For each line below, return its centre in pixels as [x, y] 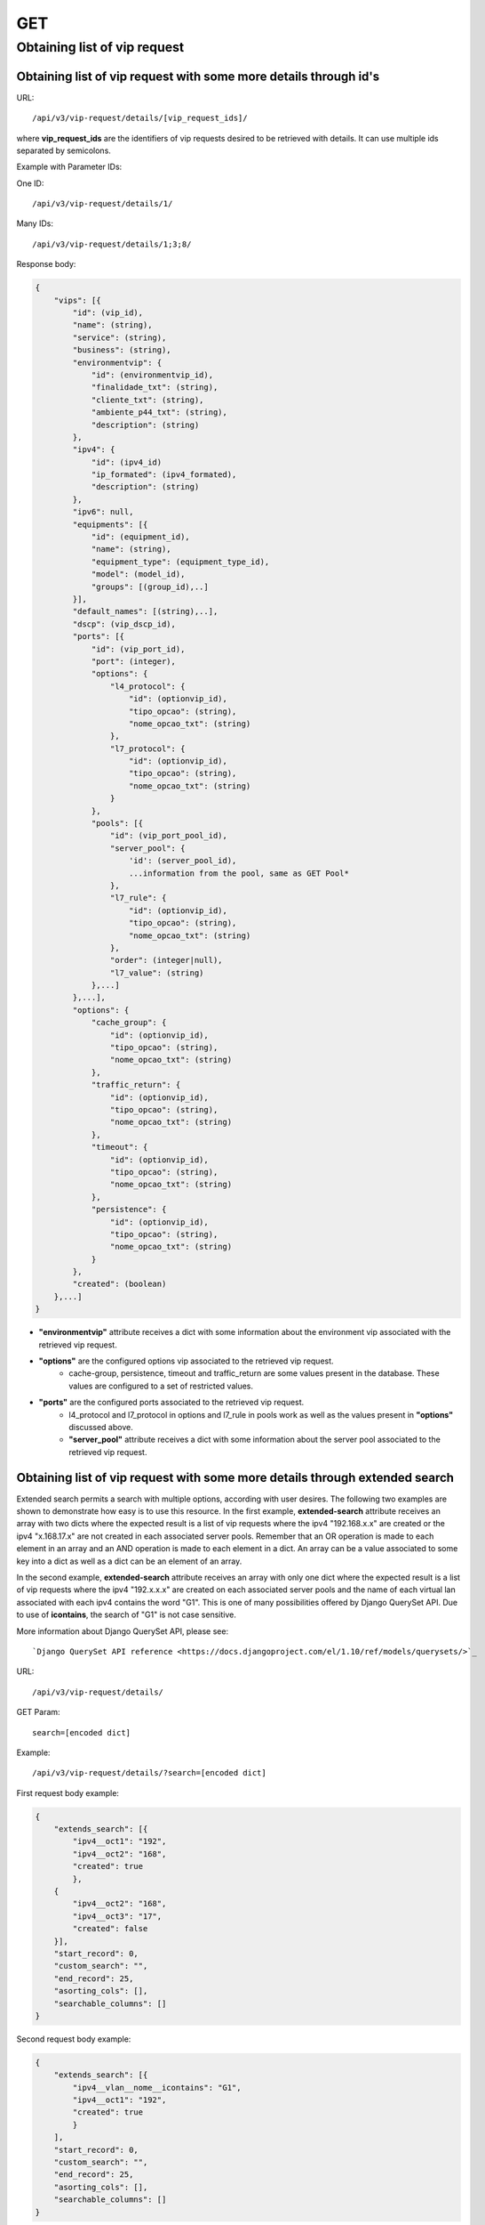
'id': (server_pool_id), [183, 861]
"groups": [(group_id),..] [150, 587]
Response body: [46, 264]
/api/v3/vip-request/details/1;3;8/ [112, 244]
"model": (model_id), [138, 574]
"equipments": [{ [110, 524]
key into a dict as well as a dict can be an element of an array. [129, 1561]
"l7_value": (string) [157, 973]
